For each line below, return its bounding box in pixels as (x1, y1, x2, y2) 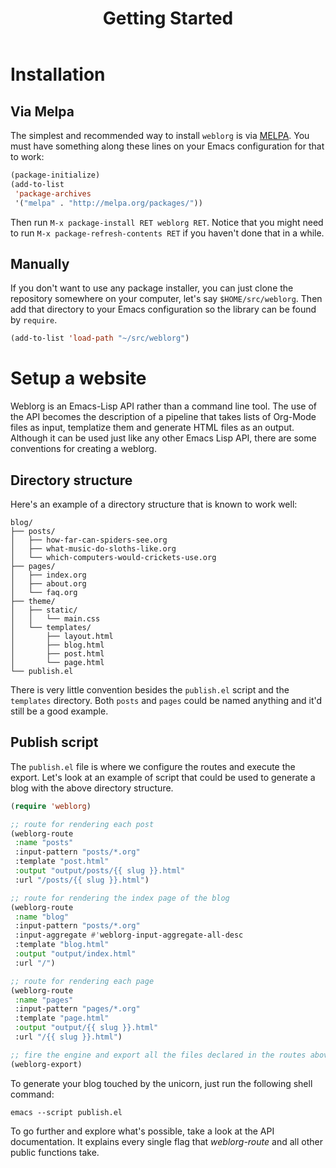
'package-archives (14, 188, 92, 199)
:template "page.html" (14, 1013, 110, 1024)
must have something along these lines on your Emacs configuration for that (10, 140, 325, 152)
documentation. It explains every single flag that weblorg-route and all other (10, 1135, 323, 1147)
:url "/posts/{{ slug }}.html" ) (14, 875, 150, 885)
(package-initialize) (10, 170, 101, 180)
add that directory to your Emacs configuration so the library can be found (10, 303, 317, 316)
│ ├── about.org (10, 578, 87, 589)
